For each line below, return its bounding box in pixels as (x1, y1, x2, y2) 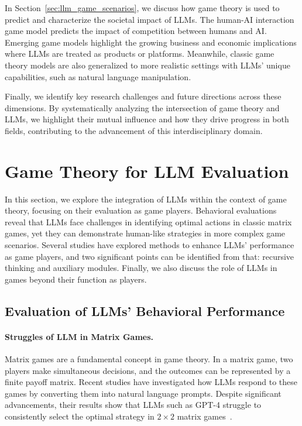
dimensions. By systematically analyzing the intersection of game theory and (5, 101, 280, 114)
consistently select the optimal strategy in (5, 410, 155, 422)
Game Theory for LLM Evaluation (5, 159, 289, 183)
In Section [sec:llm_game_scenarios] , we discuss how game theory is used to (5, 2, 280, 13)
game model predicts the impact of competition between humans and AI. (5, 25, 267, 37)
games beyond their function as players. (5, 273, 147, 285)
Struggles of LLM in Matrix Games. (5, 330, 154, 342)
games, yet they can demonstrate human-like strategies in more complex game (5, 227, 286, 239)
